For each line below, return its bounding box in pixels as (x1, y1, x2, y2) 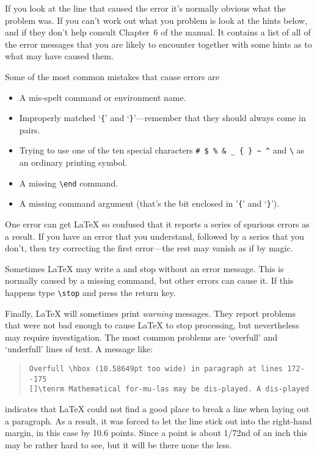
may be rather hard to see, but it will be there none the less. (5, 438, 232, 451)
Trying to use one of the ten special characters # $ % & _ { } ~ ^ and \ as (19, 144, 305, 157)
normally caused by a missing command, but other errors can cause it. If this (5, 274, 294, 287)
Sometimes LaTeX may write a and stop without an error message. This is (5, 262, 284, 275)
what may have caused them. (5, 50, 114, 62)
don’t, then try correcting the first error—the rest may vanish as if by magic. (5, 242, 293, 254)
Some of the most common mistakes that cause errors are (5, 70, 219, 83)
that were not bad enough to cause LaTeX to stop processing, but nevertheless (5, 319, 299, 331)
